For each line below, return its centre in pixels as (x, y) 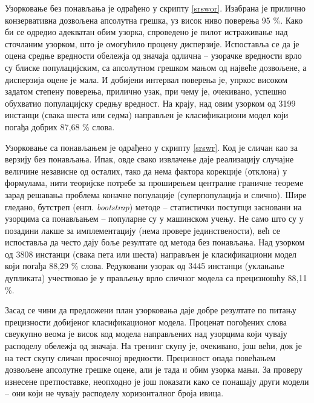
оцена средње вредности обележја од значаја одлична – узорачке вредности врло (153, 55)
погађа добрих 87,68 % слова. (60, 126)
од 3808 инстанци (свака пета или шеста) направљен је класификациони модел (151, 254)
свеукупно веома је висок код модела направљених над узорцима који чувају (146, 334)
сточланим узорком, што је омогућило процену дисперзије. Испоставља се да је (152, 43)
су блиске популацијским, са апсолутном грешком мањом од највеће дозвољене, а (156, 67)
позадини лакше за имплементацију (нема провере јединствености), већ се (142, 230)
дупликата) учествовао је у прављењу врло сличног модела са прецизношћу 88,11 (156, 278)
